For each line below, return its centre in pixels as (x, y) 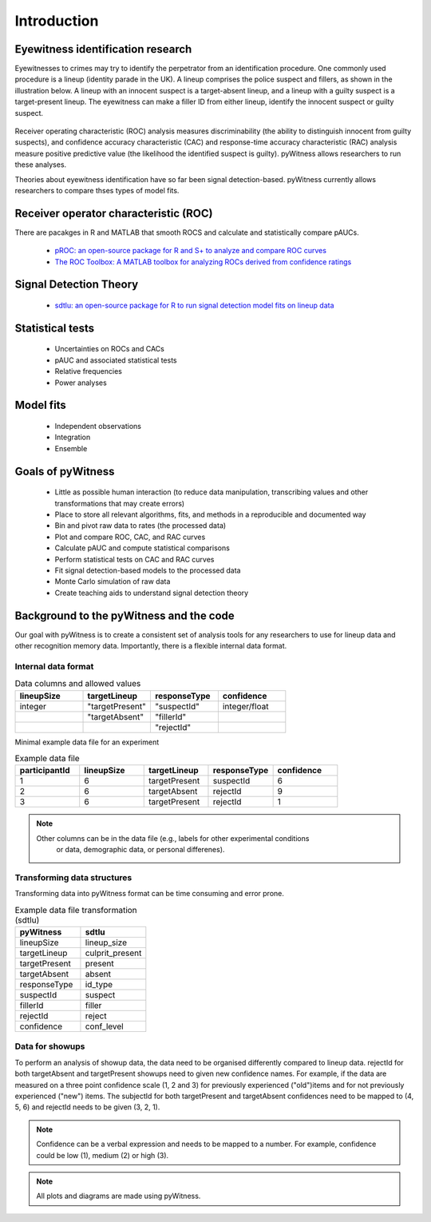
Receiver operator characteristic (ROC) (114, 213)
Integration (73, 437)
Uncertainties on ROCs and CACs (110, 349)
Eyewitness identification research (103, 49)
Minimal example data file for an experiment (87, 742)
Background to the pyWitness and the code (125, 615)
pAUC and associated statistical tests (116, 360)
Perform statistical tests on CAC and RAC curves (134, 559)
